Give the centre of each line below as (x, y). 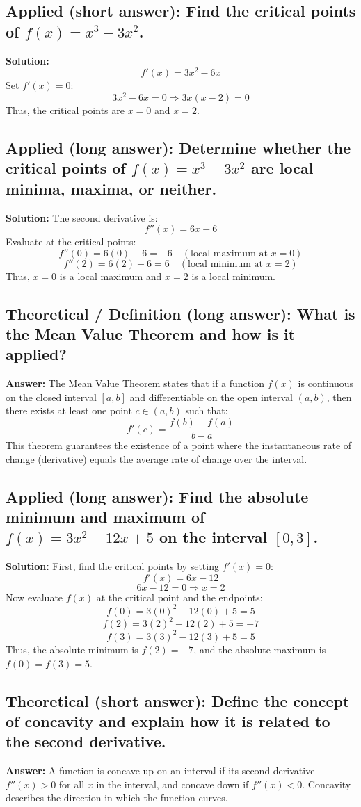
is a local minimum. (234, 276)
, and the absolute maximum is (260, 649)
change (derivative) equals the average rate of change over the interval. (157, 458)
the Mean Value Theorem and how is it (151, 334)
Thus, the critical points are (65, 109)
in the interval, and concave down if (173, 784)
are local (282, 168)
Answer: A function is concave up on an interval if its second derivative (160, 771)
